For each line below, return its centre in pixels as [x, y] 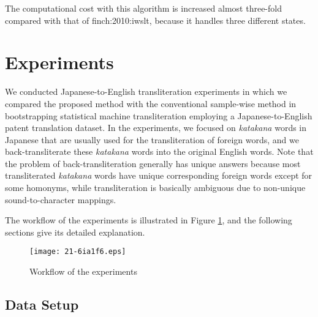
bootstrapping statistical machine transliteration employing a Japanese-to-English [159, 115]
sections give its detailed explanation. [75, 232]
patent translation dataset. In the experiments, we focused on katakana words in [156, 128]
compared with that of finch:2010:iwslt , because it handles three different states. [155, 20]
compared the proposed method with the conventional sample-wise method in [151, 103]
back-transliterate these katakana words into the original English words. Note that [159, 151]
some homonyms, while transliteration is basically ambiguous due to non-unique [155, 188]
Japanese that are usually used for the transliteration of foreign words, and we [152, 139]
